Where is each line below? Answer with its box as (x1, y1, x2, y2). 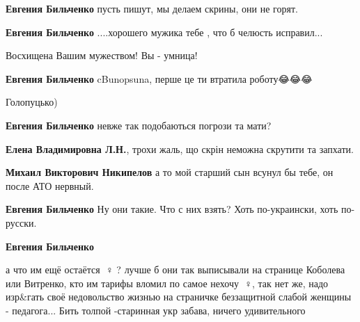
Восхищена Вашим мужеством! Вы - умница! (6, 48, 198, 63)
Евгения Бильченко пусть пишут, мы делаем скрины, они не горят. (6, 1, 298, 15)
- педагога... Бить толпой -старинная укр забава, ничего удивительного (6, 303, 306, 317)
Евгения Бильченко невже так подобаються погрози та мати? (6, 118, 272, 132)
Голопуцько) (6, 95, 58, 109)
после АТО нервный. (6, 178, 94, 193)
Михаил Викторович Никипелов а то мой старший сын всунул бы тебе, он (6, 165, 334, 179)
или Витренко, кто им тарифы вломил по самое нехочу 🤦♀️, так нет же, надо (6, 275, 329, 290)
